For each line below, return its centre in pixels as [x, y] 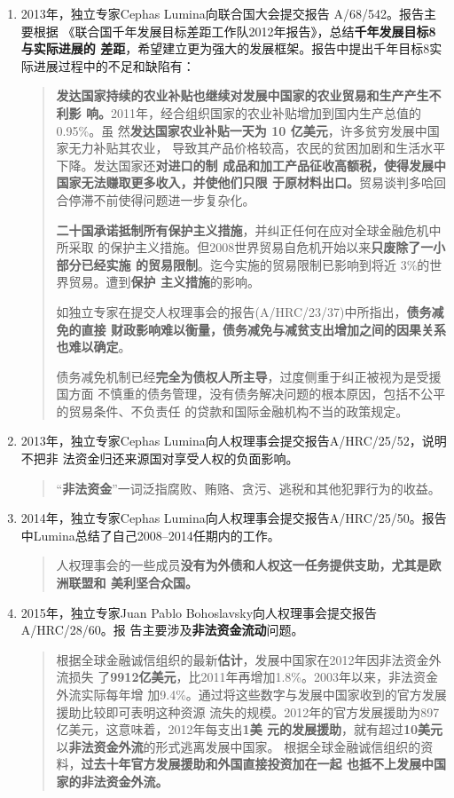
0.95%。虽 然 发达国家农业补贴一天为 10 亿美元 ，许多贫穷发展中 [242, 130]
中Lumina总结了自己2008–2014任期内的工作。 [150, 535]
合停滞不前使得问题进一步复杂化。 [156, 199]
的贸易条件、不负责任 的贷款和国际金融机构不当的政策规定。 [232, 411]
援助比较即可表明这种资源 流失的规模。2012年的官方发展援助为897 [248, 711]
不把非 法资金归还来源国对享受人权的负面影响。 [160, 458]
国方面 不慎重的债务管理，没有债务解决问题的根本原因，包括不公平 [251, 394]
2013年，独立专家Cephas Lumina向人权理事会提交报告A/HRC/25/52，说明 [234, 441]
